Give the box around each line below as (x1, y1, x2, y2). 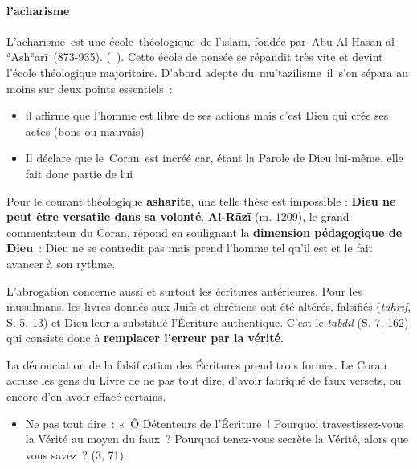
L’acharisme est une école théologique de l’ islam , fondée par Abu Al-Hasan (6, 32, 382, 49)
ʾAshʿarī (6, 48, 48, 65)
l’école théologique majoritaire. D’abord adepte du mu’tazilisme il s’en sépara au (6, 63, 408, 80)
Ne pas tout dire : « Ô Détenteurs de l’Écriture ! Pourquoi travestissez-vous (25, 414, 404, 431)
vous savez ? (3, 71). (25, 446, 127, 463)
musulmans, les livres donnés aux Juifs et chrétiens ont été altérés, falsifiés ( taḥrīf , (6, 298, 411, 315)
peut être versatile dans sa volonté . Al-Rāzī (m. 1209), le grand (6, 208, 350, 225)
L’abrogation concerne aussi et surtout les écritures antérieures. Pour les (6, 282, 362, 299)
